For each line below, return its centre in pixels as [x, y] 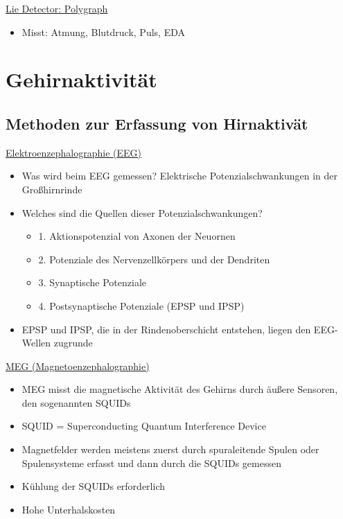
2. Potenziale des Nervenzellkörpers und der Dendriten [154, 259]
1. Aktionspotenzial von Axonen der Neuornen [137, 236]
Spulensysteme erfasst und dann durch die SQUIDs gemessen [151, 463]
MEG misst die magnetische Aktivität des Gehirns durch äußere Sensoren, [180, 389]
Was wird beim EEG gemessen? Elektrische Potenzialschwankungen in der [179, 176]
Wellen [36, 343]
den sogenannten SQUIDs [76, 402]
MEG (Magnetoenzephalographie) [78, 366]
